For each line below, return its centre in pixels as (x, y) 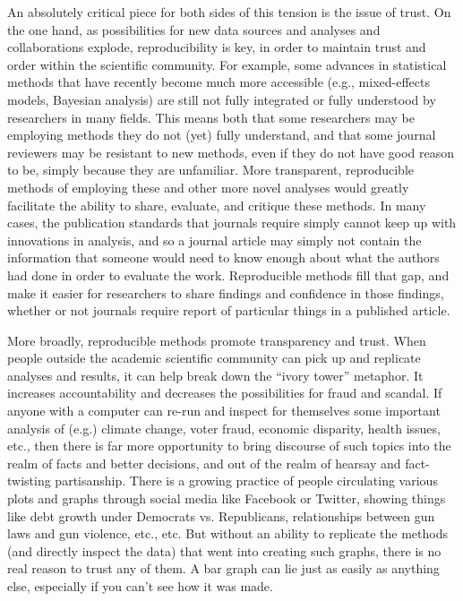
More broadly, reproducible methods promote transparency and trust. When (217, 340)
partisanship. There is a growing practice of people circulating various (246, 481)
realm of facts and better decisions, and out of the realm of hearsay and (204, 463)
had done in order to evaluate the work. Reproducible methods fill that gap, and (228, 275)
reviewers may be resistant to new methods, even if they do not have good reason (231, 152)
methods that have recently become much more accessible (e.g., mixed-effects (219, 82)
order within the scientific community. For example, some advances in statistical (227, 64)
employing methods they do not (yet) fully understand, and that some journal (222, 135)
